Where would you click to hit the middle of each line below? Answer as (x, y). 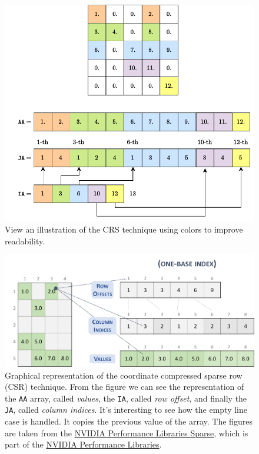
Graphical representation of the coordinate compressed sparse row (124, 375)
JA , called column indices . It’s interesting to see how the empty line (126, 410)
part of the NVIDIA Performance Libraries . (83, 444)
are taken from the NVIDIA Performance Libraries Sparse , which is (127, 433)
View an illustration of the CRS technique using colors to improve (124, 229)
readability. (25, 241)
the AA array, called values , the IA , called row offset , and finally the (126, 398)
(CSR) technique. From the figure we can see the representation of (124, 387)
